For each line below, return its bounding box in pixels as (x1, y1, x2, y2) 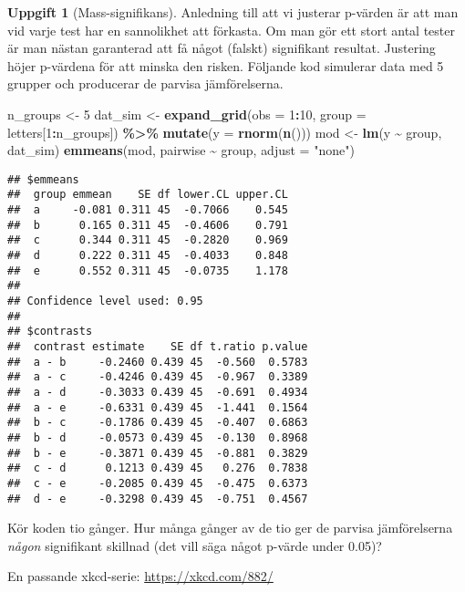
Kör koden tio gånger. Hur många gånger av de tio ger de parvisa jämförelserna (7, 518, 453, 537)
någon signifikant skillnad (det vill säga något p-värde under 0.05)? (7, 535, 382, 555)
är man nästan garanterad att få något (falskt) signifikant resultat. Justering (7, 38, 436, 57)
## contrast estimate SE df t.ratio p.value (7, 339, 308, 353)
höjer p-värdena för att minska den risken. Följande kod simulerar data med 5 (7, 56, 444, 75)
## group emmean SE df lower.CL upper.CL (7, 188, 288, 202)
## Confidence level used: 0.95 (7, 295, 203, 307)
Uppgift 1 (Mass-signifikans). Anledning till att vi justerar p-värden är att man (7, 3, 459, 21)
